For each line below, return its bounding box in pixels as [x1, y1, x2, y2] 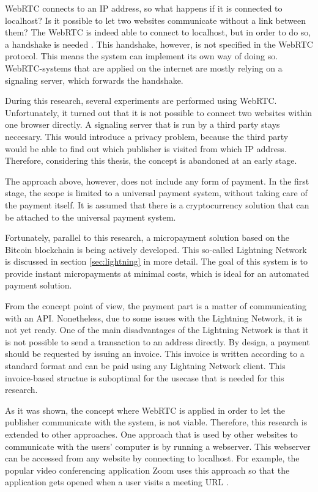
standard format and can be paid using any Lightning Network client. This [5, 359, 286, 372]
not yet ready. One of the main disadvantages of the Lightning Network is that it [5, 323, 309, 336]
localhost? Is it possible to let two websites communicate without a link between [5, 13, 306, 26]
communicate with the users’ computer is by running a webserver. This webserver [5, 439, 311, 452]
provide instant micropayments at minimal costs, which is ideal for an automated [5, 266, 309, 279]
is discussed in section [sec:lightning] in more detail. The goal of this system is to [5, 255, 308, 268]
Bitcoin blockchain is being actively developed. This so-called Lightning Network [5, 243, 307, 255]
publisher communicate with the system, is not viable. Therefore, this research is [5, 416, 308, 428]
